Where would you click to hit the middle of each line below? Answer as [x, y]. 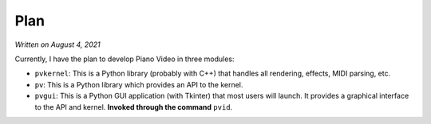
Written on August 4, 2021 [57, 45]
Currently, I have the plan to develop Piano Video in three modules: [125, 59]
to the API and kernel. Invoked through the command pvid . [134, 107]
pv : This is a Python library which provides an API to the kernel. [139, 84]
